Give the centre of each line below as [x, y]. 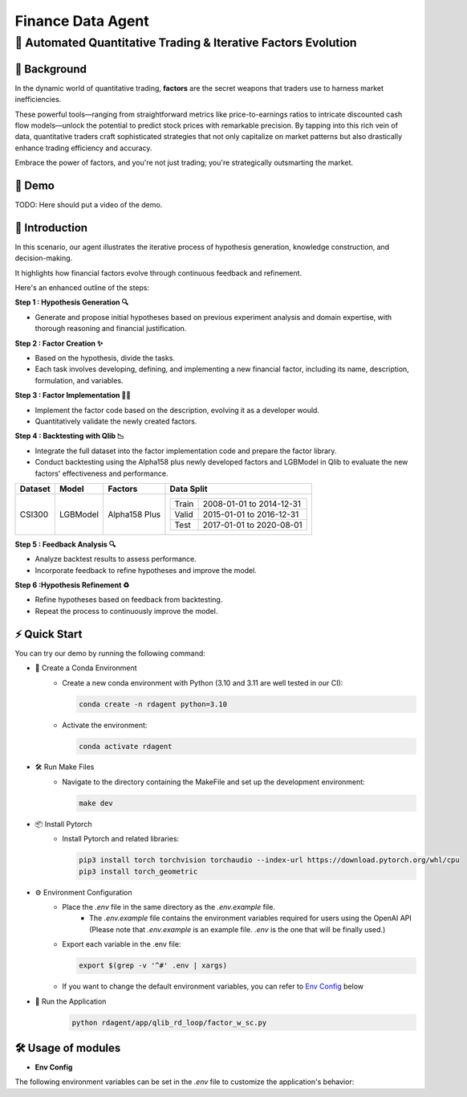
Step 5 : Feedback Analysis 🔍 [65, 544]
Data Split [189, 489]
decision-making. [44, 258]
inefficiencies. [38, 100]
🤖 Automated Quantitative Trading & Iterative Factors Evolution [186, 43]
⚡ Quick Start [49, 634]
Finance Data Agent [82, 21]
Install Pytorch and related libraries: [121, 839]
